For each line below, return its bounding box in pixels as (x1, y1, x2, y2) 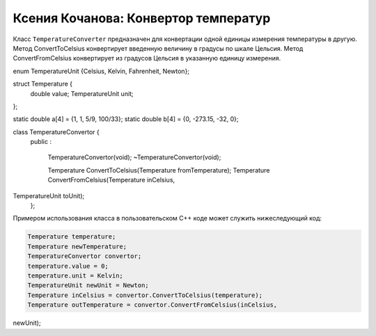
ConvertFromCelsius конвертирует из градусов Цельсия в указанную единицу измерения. (13, 54, 281, 63)
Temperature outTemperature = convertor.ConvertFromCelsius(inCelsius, (27, 301, 278, 309)
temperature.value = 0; (27, 262, 109, 270)
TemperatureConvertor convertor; (27, 253, 142, 260)
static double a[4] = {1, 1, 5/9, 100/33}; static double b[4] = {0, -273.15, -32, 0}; (13, 115, 240, 123)
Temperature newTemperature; (27, 242, 127, 250)
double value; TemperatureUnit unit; (30, 89, 134, 97)
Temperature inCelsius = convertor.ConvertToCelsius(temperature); (27, 291, 263, 299)
